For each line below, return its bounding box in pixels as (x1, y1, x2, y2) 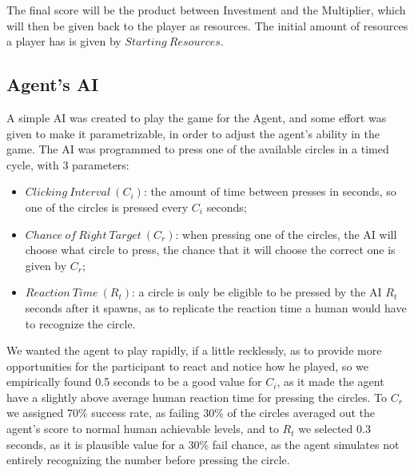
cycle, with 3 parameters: (6, 156, 129, 173)
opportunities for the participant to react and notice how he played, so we (6, 357, 368, 374)
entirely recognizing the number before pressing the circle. (6, 451, 290, 468)
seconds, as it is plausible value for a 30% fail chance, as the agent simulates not (6, 435, 400, 452)
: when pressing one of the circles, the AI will (175, 225, 397, 242)
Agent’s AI (6, 72, 99, 97)
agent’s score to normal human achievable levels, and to (6, 420, 279, 437)
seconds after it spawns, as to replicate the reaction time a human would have (25, 299, 407, 316)
